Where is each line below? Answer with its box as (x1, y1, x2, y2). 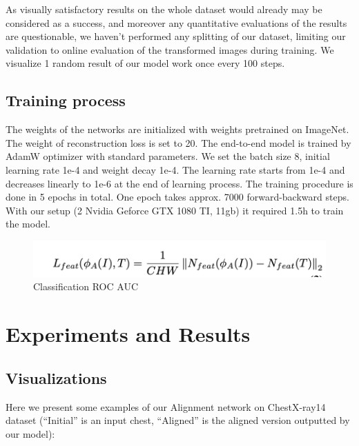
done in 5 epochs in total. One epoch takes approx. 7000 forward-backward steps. (6, 190, 349, 204)
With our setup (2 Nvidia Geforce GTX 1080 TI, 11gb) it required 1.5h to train (6, 203, 344, 217)
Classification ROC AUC (33, 279, 138, 294)
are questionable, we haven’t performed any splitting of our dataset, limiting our (6, 29, 346, 43)
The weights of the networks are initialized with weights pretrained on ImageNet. (6, 122, 349, 136)
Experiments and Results (6, 320, 251, 348)
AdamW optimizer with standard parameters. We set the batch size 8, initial (6, 149, 330, 163)
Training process (6, 90, 126, 111)
